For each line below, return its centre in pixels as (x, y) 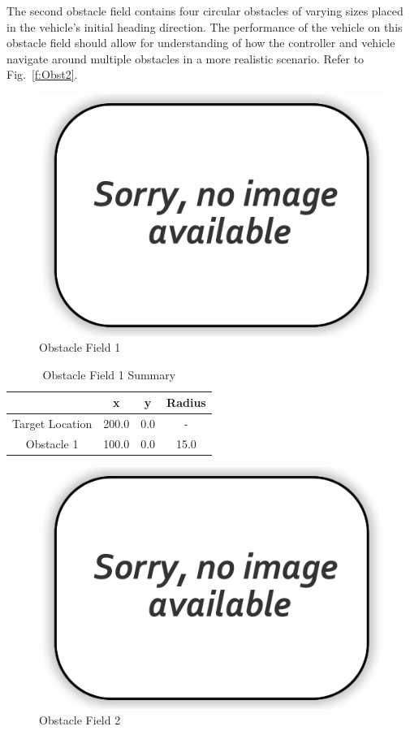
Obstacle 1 (52, 444)
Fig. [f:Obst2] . (42, 74)
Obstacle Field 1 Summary (109, 374)
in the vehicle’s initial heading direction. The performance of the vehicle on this (205, 26)
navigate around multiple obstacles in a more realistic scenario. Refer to (186, 58)
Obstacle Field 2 (80, 720)
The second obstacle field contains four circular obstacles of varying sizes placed (205, 11)
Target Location (52, 424)
